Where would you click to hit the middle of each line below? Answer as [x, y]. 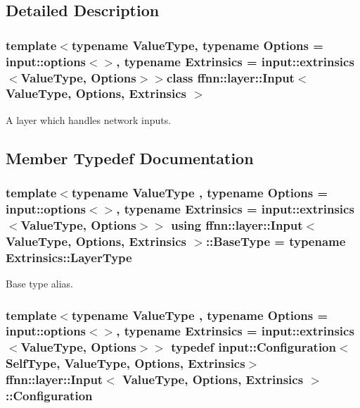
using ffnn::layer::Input [237, 224]
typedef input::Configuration [253, 347]
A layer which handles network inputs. [89, 119]
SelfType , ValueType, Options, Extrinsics [126, 363]
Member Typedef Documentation [130, 157]
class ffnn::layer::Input [230, 77]
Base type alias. [39, 284]
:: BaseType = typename [276, 241]
